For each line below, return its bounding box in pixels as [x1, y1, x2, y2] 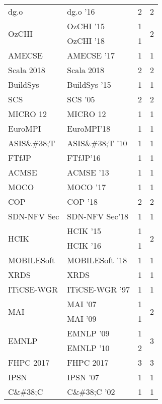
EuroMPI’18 [67, 123, 111, 134]
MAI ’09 [67, 313, 97, 324]
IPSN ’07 [67, 371, 99, 383]
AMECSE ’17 [67, 49, 115, 61]
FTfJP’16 [67, 152, 101, 163]
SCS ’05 [67, 93, 95, 105]
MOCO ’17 [67, 181, 106, 193]
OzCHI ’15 [67, 20, 105, 32]
